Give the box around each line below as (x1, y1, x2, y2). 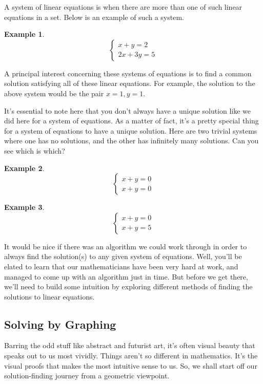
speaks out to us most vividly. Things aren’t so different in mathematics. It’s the (4, 350, 258, 361)
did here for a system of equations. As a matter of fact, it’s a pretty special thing (4, 115, 259, 126)
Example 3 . (4, 202, 45, 212)
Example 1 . (4, 29, 45, 39)
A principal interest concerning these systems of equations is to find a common (4, 68, 252, 78)
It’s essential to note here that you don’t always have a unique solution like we (4, 105, 251, 116)
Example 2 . (4, 162, 45, 173)
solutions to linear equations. (4, 291, 95, 302)
